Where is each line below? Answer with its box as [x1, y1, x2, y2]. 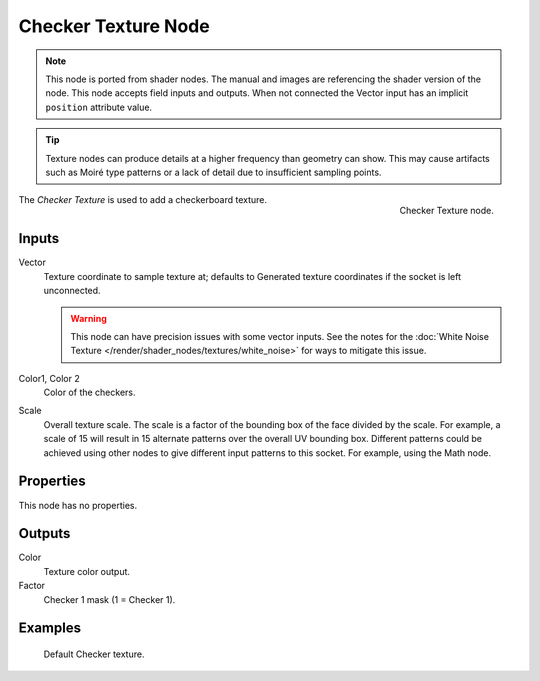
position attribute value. [45, 101, 153, 113]
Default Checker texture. [43, 648, 145, 660]
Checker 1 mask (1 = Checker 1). [43, 593, 176, 605]
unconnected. [43, 285, 101, 297]
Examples [18, 620, 82, 637]
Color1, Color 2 [18, 372, 80, 384]
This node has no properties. [18, 499, 138, 511]
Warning [70, 312, 107, 324]
